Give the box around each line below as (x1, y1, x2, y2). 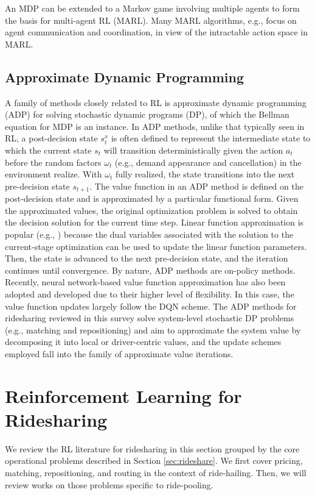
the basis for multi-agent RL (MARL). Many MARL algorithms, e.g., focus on (5, 13, 297, 26)
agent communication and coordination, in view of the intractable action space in (5, 26, 308, 38)
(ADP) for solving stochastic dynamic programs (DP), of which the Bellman (5, 108, 289, 121)
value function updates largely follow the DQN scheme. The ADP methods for (5, 299, 297, 312)
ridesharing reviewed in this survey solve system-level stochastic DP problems (5, 312, 294, 324)
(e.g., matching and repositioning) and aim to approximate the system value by (5, 323, 301, 336)
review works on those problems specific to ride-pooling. (5, 478, 213, 491)
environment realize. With (5, 168, 102, 180)
